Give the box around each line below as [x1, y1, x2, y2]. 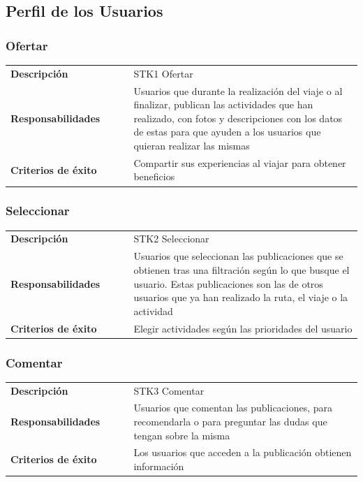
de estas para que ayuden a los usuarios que [133, 124, 321, 139]
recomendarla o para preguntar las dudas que [133, 414, 327, 429]
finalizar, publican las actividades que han [133, 97, 313, 112]
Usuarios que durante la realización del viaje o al [133, 83, 343, 98]
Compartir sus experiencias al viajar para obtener [133, 155, 346, 170]
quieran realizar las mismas [133, 138, 250, 152]
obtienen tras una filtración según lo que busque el [133, 262, 350, 277]
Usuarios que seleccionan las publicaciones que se [133, 249, 343, 263]
